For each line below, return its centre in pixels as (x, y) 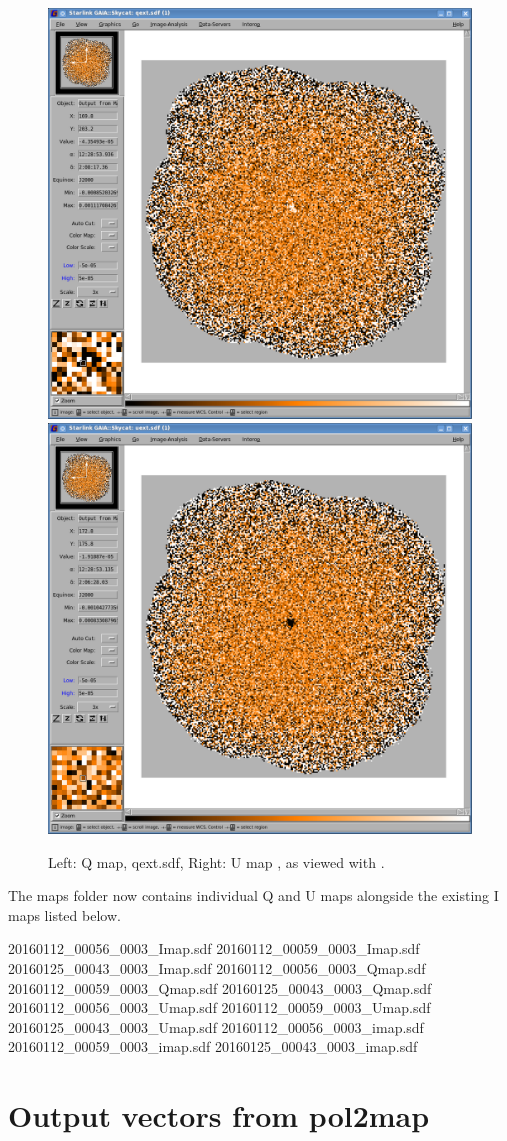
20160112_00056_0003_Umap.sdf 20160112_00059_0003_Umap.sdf (219, 1007)
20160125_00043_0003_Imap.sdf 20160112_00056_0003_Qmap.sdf (217, 968)
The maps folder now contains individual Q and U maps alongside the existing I (253, 895)
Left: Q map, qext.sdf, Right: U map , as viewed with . (216, 861)
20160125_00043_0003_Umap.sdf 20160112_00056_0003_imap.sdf (216, 1026)
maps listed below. (64, 914)
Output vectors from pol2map (219, 1115)
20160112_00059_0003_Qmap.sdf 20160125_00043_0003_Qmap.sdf (220, 987)
